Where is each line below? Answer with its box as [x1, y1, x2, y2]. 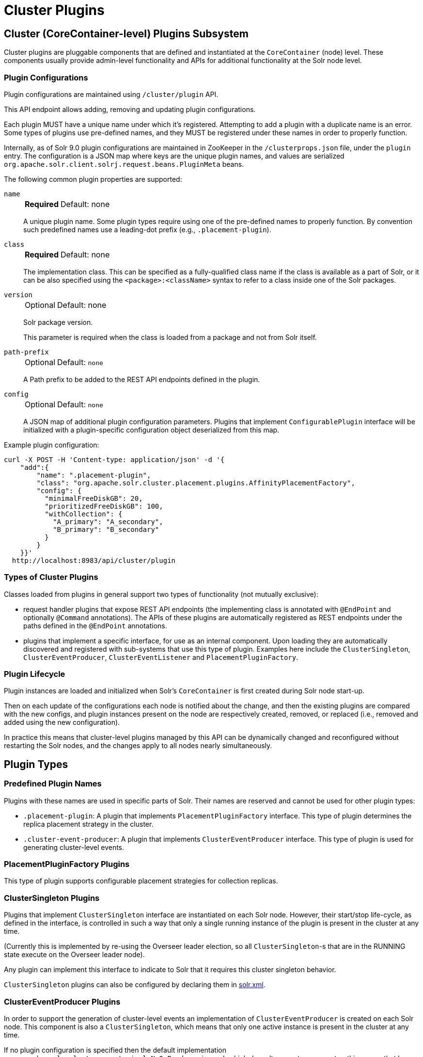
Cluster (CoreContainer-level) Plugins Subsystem [4, 27, 249, 40]
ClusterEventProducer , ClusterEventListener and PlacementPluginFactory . [23, 653, 298, 661]
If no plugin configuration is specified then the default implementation [4, 1045, 226, 1054]
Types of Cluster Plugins [4, 572, 98, 582]
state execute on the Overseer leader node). [4, 950, 145, 959]
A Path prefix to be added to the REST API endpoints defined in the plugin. [23, 375, 260, 384]
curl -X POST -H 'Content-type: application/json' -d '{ [4, 455, 225, 464]
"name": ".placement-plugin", [36, 471, 151, 479]
